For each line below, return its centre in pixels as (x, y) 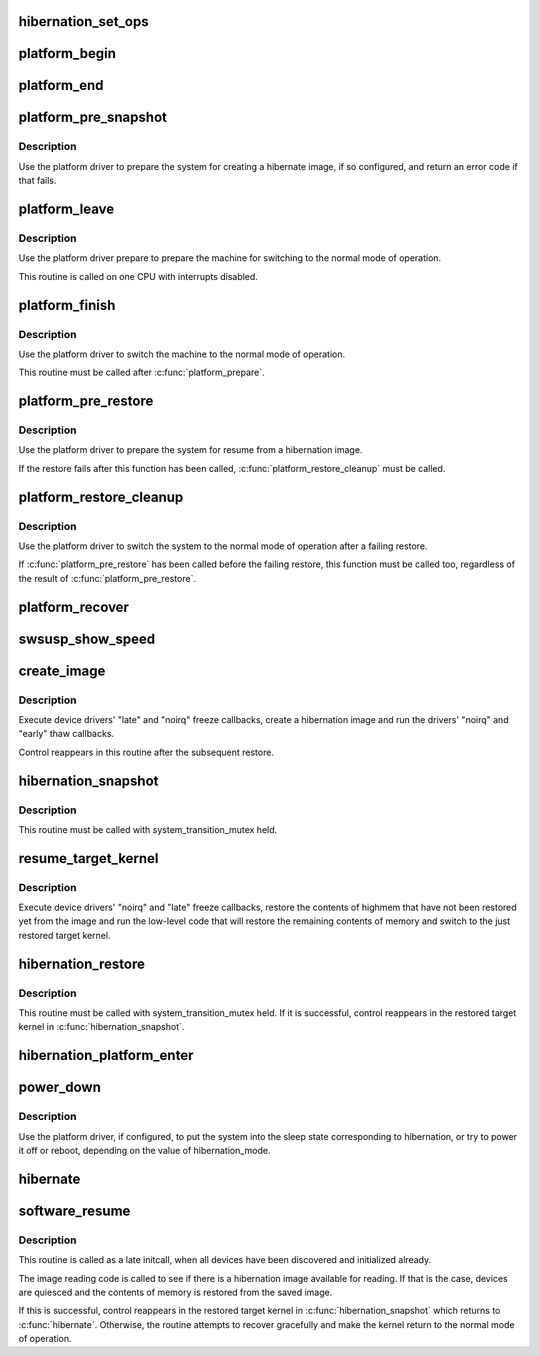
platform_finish (67, 305)
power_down (60, 1087)
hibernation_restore (81, 963)
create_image (62, 670)
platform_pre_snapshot (92, 117)
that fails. (37, 181)
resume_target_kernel (88, 858)
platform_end (61, 85)
